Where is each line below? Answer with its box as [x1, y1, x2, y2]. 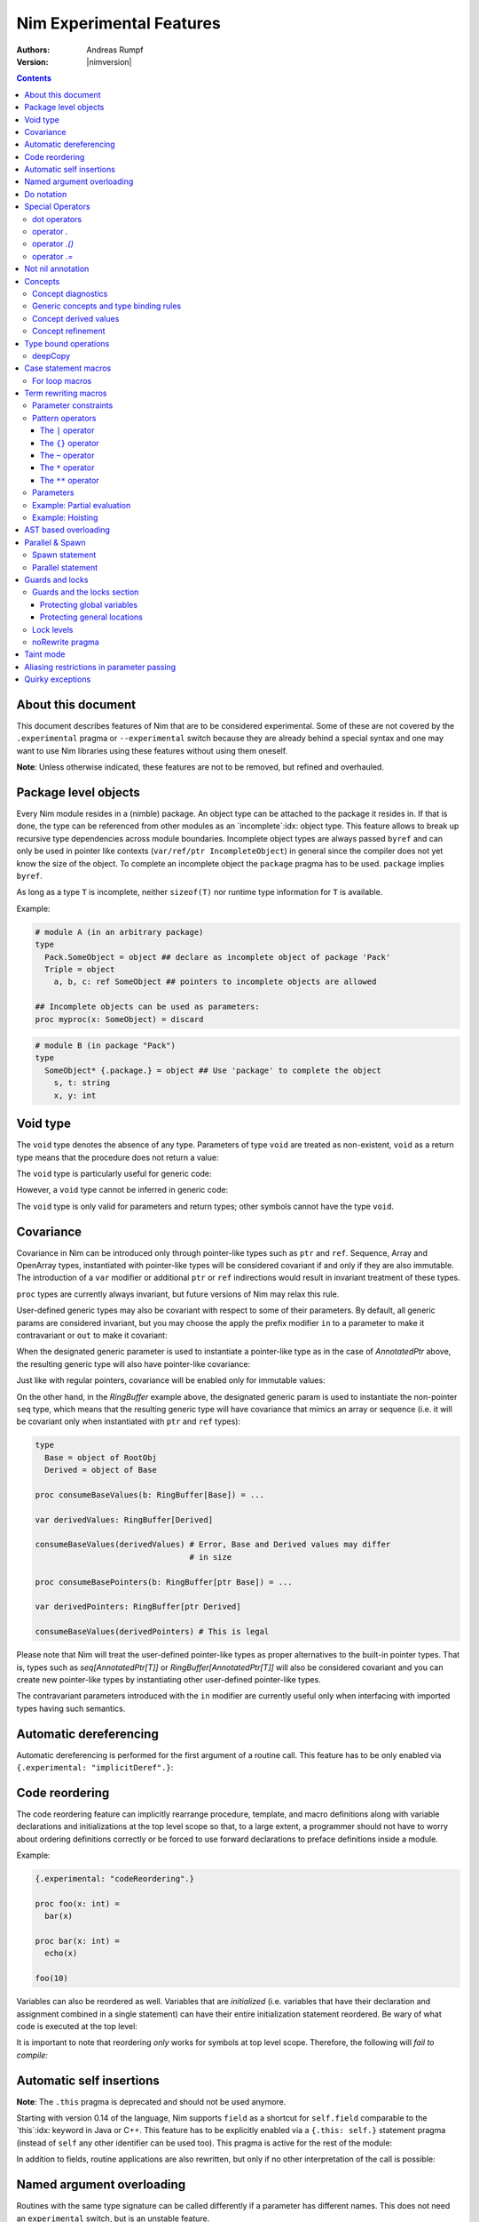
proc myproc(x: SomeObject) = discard [35, 1014, 204, 1024]
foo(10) [35, 1973, 68, 1984]
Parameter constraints [32, 400, 114, 411]
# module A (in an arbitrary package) [35, 927, 204, 937]
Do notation [24, 188, 67, 199]
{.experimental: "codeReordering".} [35, 1874, 195, 1884]
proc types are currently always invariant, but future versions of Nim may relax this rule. [16, 1289, 340, 1299]
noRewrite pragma [32, 636, 99, 647]
